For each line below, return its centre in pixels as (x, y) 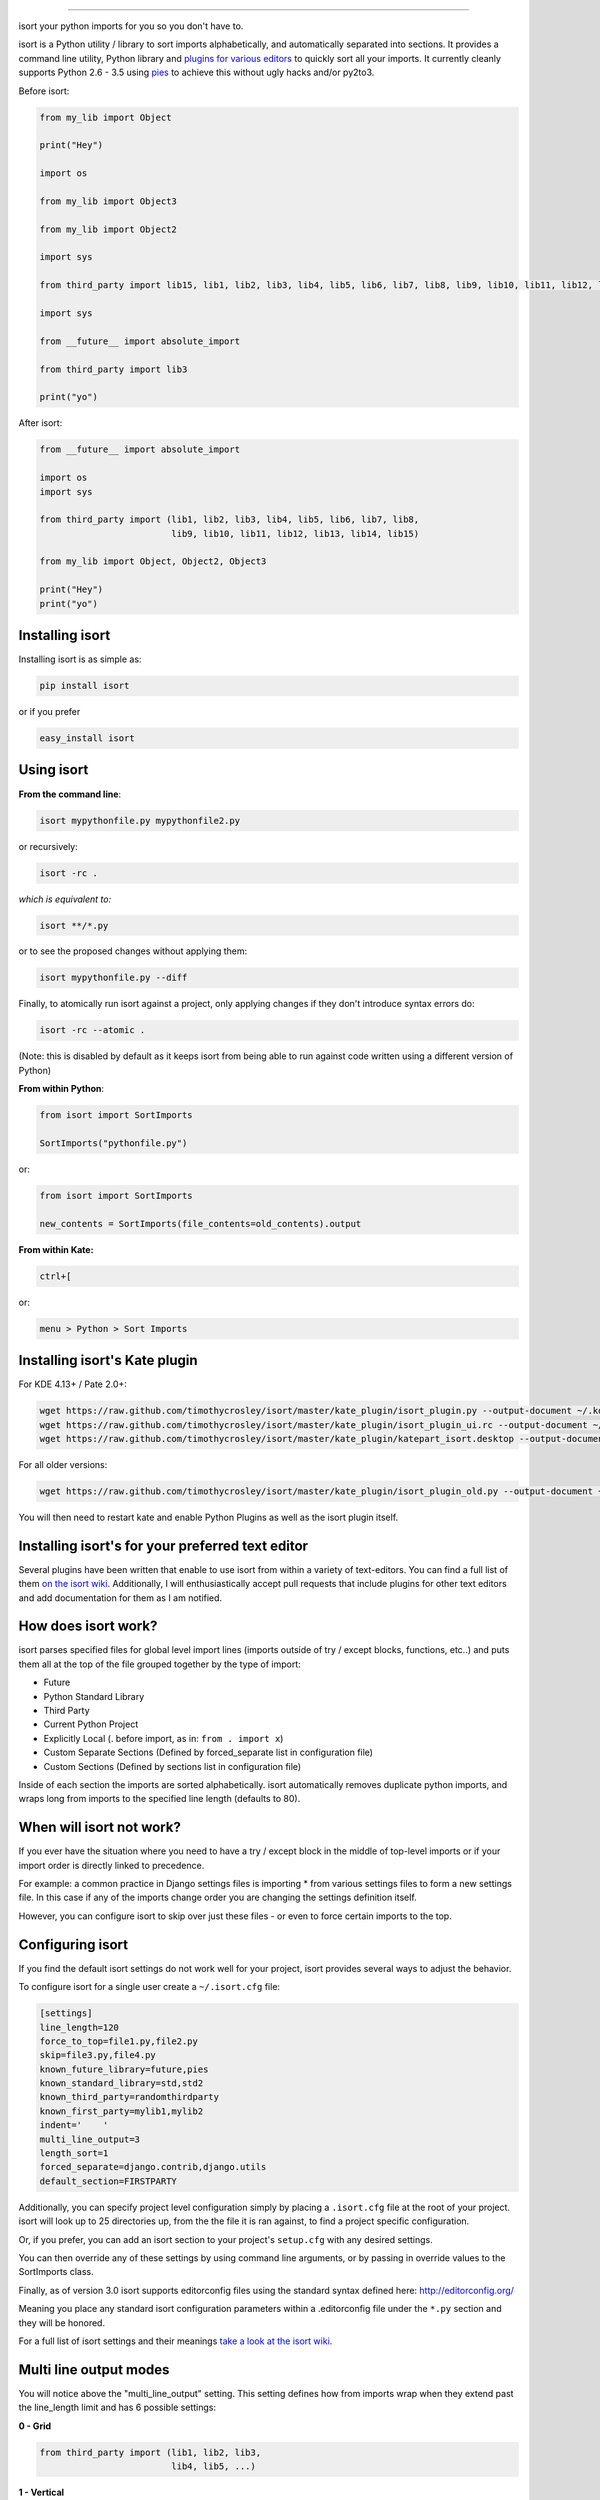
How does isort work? (88, 1626)
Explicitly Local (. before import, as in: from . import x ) (163, 1738)
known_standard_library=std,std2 (121, 2083)
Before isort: (44, 91)
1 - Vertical (41, 2492)
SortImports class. (56, 2272)
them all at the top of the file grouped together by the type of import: (160, 1664)
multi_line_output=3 (89, 2139)
